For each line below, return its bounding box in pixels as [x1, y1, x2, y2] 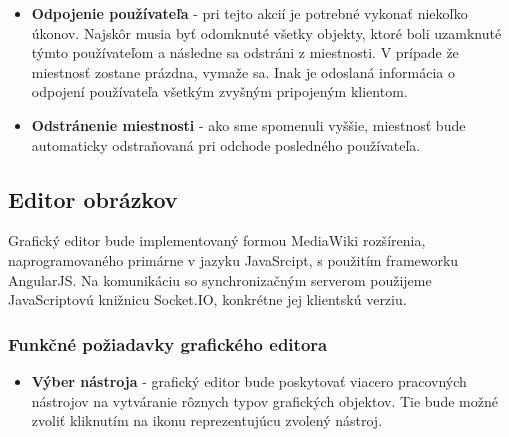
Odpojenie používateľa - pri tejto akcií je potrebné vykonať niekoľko [31, 3, 468, 23]
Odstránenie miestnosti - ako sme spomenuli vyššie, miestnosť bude [31, 114, 466, 135]
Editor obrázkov [8, 183, 178, 214]
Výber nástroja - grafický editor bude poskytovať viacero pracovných [31, 370, 467, 391]
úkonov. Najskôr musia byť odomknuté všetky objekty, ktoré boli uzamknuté [31, 22, 502, 43]
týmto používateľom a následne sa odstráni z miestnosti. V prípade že [31, 42, 459, 63]
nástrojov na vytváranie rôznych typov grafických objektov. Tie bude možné [31, 390, 498, 411]
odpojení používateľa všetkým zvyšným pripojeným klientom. [31, 81, 408, 102]
